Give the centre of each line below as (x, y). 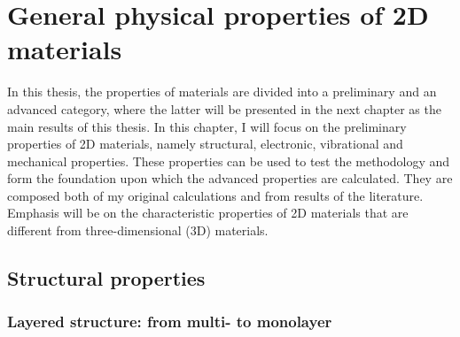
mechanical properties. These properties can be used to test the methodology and (229, 161)
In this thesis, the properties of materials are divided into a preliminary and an (222, 92)
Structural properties (106, 278)
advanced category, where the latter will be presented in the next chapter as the (224, 108)
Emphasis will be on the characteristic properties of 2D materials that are (208, 213)
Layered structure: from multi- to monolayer (170, 322)
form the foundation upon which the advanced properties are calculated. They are (230, 178)
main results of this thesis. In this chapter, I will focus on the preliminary (207, 126)
